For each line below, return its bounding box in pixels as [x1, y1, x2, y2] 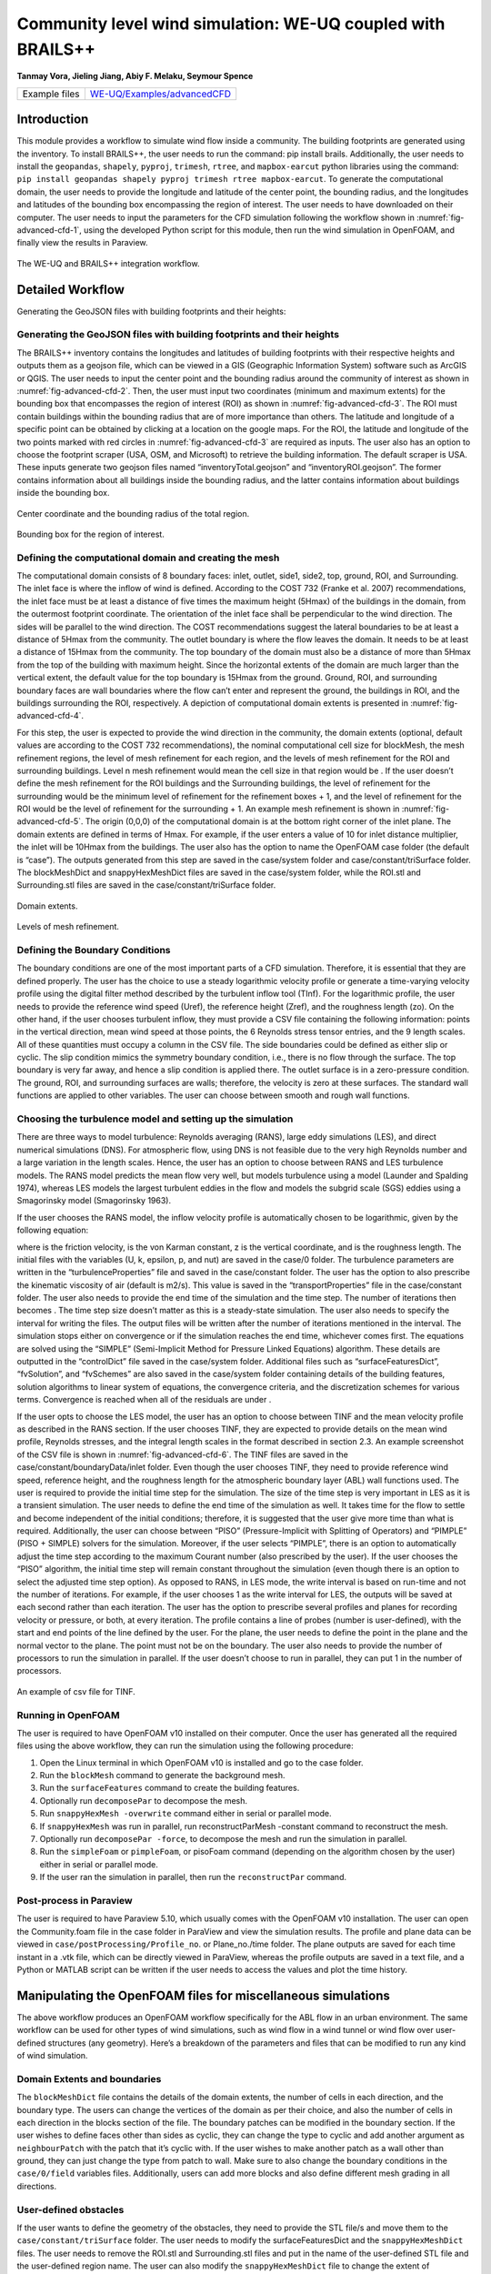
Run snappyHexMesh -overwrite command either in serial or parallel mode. [39, 1808, 332, 1819]
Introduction [16, 112, 89, 127]
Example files [22, 87, 81, 100]
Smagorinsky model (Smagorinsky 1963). [16, 1195, 172, 1206]
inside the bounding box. [16, 488, 110, 498]
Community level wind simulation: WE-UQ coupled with [16, 14, 446, 34]
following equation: [16, 1224, 89, 1236]
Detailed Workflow [16, 282, 125, 297]
